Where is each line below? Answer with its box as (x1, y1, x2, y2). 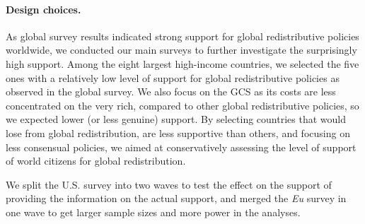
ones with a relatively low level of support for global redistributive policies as (6, 70, 340, 85)
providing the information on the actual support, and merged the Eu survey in (6, 191, 347, 206)
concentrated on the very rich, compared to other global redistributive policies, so (6, 98, 359, 112)
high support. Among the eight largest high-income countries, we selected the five (6, 56, 359, 71)
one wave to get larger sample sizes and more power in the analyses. (6, 204, 301, 219)
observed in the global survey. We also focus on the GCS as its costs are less (6, 84, 336, 99)
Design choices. (6, 1, 81, 16)
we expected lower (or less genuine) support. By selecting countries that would (6, 112, 346, 126)
